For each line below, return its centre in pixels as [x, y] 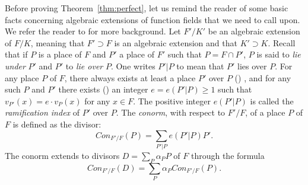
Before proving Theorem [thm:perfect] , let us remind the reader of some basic [147, 8]
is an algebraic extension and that [176, 42]
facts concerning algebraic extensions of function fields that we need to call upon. [153, 19]
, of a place [265, 112]
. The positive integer [172, 101]
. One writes [133, 66]
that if [16, 54]
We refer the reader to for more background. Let [93, 31]
